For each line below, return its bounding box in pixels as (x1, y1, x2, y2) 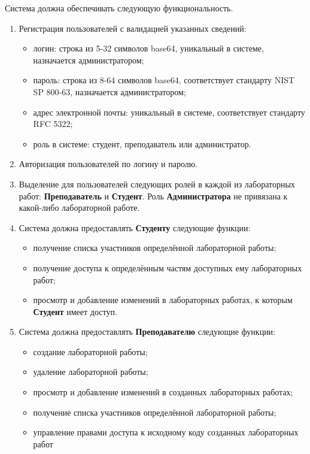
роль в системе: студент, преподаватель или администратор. (33, 137, 251, 150)
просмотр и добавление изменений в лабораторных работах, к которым (33, 293, 293, 306)
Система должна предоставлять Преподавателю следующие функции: (19, 325, 276, 338)
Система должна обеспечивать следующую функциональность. (5, 2, 233, 14)
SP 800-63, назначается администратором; (33, 85, 186, 98)
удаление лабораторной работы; (33, 365, 148, 378)
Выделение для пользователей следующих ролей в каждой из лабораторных (19, 177, 295, 190)
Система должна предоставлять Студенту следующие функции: (19, 221, 251, 234)
